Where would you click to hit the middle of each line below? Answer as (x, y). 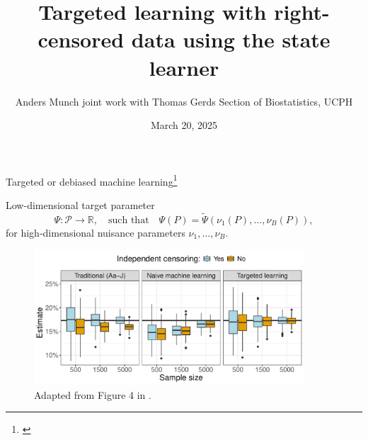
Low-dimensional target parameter (80, 204)
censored (81, 39)
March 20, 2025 (184, 125)
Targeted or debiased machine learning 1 (92, 180)
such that (128, 220)
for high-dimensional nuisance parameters (96, 232)
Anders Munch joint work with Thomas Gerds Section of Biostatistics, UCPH (184, 101)
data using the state (231, 39)
